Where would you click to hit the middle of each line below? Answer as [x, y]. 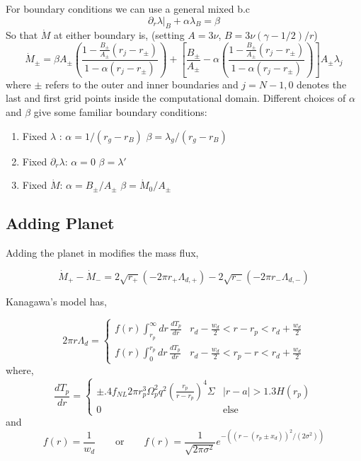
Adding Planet [60, 223]
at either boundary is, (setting [119, 35]
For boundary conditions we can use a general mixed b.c [128, 8]
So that [22, 35]
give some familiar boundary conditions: [120, 112]
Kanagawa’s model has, [56, 301]
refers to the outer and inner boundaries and [142, 84]
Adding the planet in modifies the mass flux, [102, 252]
